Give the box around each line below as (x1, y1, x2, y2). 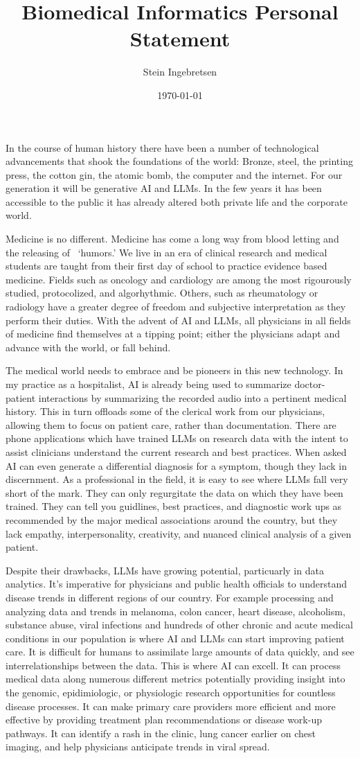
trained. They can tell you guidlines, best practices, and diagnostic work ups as (6, 499, 342, 513)
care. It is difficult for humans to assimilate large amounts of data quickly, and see (6, 644, 354, 659)
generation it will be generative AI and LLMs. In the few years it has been (6, 181, 322, 195)
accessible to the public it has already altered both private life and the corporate (6, 194, 348, 209)
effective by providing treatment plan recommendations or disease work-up (6, 712, 322, 727)
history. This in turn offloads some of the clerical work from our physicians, (6, 404, 325, 418)
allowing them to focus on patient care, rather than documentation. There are (6, 417, 336, 432)
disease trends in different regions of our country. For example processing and (6, 590, 334, 604)
